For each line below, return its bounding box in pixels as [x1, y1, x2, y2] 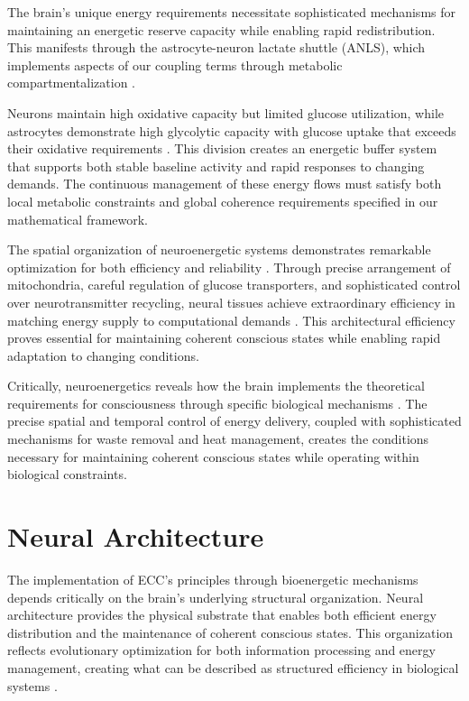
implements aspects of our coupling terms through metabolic [7, 55, 343, 74]
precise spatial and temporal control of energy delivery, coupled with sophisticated [7, 411, 462, 430]
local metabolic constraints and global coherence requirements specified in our [7, 191, 438, 210]
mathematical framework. [7, 209, 149, 228]
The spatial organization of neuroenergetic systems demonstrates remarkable [7, 240, 431, 259]
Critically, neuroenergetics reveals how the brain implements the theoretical [7, 376, 425, 395]
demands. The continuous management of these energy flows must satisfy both [7, 174, 442, 193]
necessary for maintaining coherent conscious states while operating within [7, 447, 419, 466]
